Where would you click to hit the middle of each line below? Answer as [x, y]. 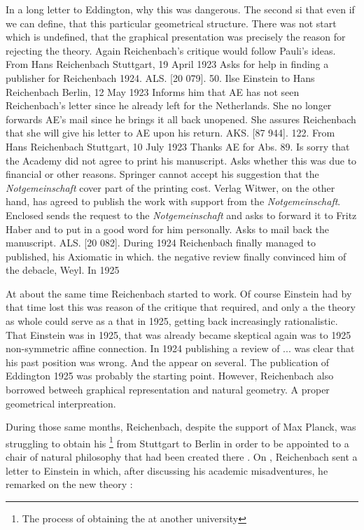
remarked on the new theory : [69, 484]
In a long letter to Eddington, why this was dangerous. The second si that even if [180, 9]
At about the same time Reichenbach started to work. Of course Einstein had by [179, 293]
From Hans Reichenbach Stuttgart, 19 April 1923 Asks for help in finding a [167, 64]
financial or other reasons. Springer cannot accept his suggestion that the [162, 174]
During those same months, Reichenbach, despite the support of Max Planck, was [181, 427]
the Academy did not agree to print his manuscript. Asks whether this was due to [181, 160]
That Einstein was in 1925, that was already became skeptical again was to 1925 [178, 334]
